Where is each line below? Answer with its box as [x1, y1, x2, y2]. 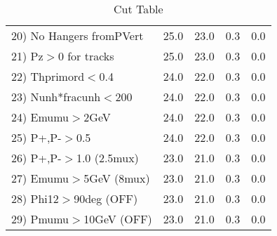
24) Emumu [11, 109, 69, 125]
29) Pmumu [11, 211, 69, 227]
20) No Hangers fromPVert [11, 27, 144, 44]
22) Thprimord [11, 68, 85, 84]
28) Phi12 [11, 190, 59, 206]
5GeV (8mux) [83, 170, 150, 186]
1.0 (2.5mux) [76, 150, 139, 166]
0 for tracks [58, 48, 114, 64]
